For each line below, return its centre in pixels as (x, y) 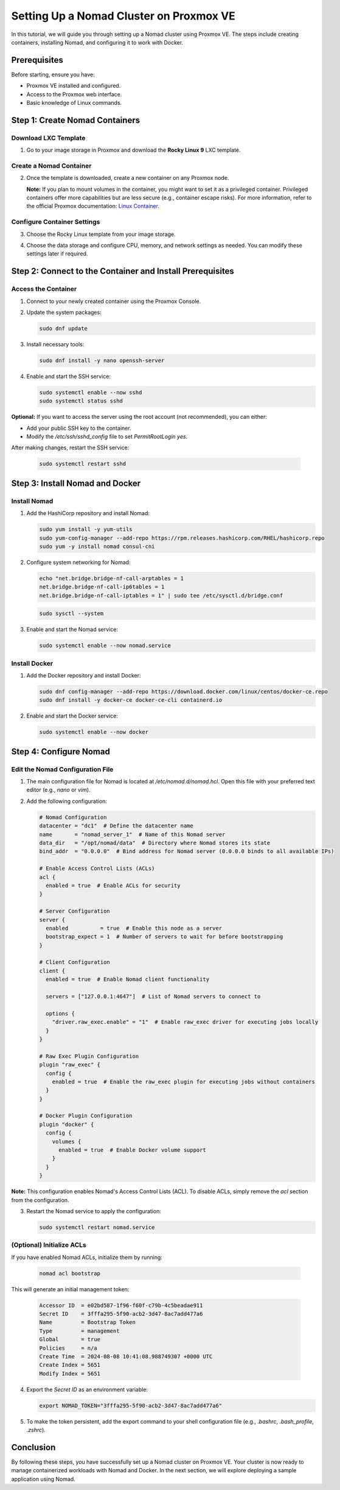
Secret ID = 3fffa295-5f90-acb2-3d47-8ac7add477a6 (121, 1314)
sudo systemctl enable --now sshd (91, 392)
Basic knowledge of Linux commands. (74, 103)
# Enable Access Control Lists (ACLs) (97, 868)
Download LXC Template (48, 138)
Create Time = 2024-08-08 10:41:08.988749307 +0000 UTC (126, 1356)
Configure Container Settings (56, 222)
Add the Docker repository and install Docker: (84, 675)
